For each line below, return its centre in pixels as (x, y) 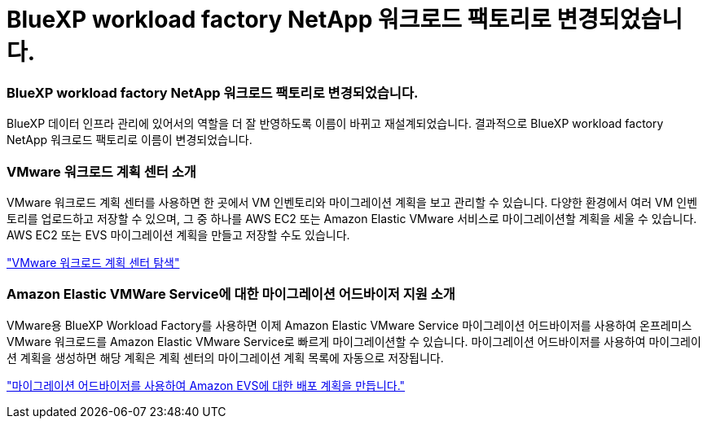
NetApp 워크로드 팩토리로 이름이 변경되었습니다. (130, 140)
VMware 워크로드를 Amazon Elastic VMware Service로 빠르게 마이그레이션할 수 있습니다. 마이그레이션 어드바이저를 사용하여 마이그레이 (354, 341)
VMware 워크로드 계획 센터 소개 (101, 171)
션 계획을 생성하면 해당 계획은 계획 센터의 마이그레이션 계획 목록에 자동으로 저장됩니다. (225, 357)
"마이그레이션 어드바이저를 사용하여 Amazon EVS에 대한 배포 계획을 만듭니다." (206, 385)
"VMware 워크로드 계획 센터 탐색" (93, 262)
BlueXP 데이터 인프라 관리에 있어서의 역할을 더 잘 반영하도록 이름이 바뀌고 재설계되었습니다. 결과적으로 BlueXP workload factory (335, 124)
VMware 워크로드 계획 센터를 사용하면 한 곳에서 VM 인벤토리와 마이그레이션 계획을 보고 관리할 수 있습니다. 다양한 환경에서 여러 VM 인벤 (352, 202)
